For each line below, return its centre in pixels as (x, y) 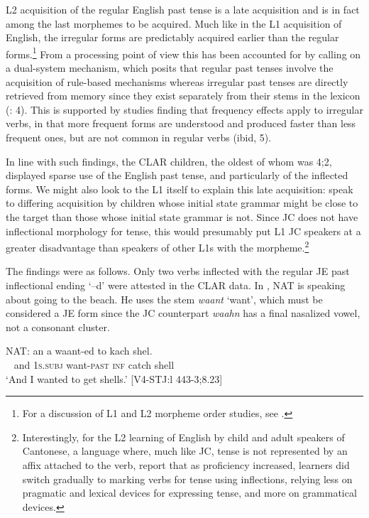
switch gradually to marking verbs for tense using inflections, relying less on (187, 479)
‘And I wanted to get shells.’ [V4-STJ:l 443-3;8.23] (114, 378)
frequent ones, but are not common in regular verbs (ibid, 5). (139, 137)
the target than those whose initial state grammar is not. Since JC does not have (182, 216)
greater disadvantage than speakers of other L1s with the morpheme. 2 (158, 246)
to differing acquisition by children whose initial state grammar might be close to (182, 203)
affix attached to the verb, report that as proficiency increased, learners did (186, 464)
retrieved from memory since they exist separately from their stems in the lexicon (183, 96)
